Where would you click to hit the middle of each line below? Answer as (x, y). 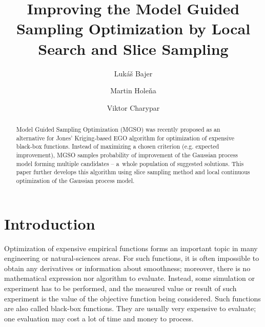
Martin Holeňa (133, 90)
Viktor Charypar (133, 107)
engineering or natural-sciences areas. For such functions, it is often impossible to (132, 258)
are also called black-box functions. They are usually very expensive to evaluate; (130, 308)
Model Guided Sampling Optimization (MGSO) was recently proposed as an (118, 129)
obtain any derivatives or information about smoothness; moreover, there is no (127, 268)
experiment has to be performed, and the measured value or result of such (120, 288)
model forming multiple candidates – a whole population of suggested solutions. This (130, 163)
